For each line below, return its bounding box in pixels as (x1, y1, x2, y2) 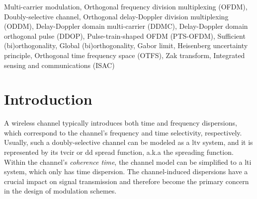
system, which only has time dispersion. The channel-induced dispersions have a (4, 166, 248, 177)
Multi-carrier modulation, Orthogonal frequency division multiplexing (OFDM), (4, 1, 248, 11)
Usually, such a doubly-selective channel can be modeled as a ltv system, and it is (4, 137, 253, 147)
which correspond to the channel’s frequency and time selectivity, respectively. (4, 127, 242, 137)
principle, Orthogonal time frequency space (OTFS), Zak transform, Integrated (4, 50, 245, 60)
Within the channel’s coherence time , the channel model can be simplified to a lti (4, 156, 252, 167)
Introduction (4, 89, 92, 109)
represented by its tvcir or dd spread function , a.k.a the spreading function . (4, 147, 234, 157)
